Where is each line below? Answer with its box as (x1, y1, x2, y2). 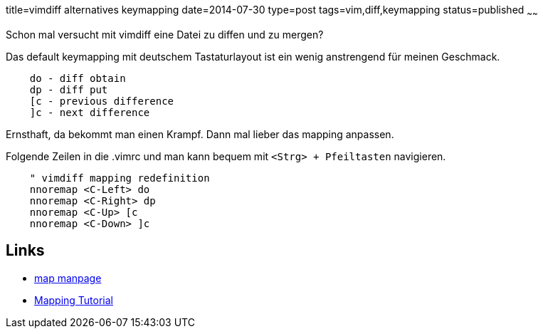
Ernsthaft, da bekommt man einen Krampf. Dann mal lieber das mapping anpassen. (6, 127, 394, 140)
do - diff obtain (29, 72, 126, 84)
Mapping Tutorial (34, 293, 114, 306)
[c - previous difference (29, 95, 174, 107)
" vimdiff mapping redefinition (29, 172, 210, 184)
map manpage (34, 271, 102, 284)
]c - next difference (29, 106, 150, 118)
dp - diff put (29, 83, 108, 95)
